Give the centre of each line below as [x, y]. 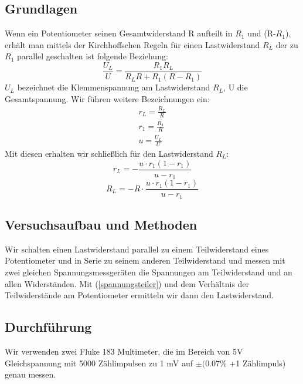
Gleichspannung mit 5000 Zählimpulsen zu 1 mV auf [99, 363]
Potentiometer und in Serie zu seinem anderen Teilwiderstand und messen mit [145, 260]
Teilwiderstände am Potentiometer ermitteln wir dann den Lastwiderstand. [139, 295]
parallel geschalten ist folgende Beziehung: [92, 56]
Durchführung [48, 327]
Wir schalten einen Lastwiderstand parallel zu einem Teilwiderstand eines [137, 249]
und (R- [262, 33]
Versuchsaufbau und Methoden [101, 224]
